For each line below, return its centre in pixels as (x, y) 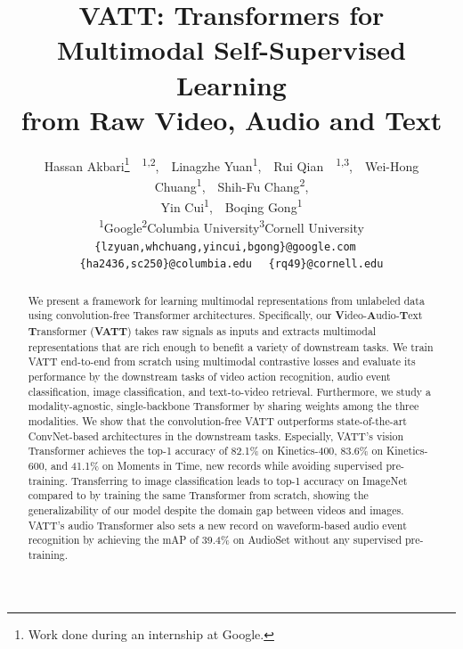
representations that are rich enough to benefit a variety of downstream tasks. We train (231, 346)
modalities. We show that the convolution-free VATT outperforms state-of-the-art (217, 421)
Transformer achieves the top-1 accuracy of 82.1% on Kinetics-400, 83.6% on (206, 451)
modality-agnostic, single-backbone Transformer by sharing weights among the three (223, 406)
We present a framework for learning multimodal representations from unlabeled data (226, 300)
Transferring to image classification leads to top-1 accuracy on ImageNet (240, 480)
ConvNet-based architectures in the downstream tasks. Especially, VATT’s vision (216, 435)
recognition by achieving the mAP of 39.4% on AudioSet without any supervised (215, 540)
